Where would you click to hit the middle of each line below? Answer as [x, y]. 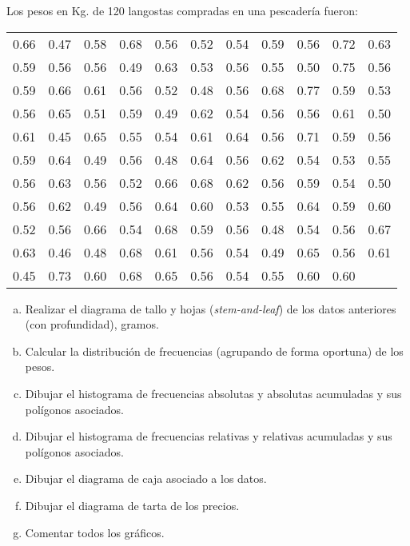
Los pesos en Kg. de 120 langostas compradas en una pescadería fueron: [182, 10]
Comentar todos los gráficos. [95, 532]
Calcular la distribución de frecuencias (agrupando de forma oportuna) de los [214, 351]
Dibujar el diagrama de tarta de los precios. [132, 505]
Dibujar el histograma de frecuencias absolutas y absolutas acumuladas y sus [213, 393]
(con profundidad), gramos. [92, 324]
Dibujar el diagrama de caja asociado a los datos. [146, 478]
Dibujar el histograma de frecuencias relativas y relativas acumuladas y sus [209, 436]
